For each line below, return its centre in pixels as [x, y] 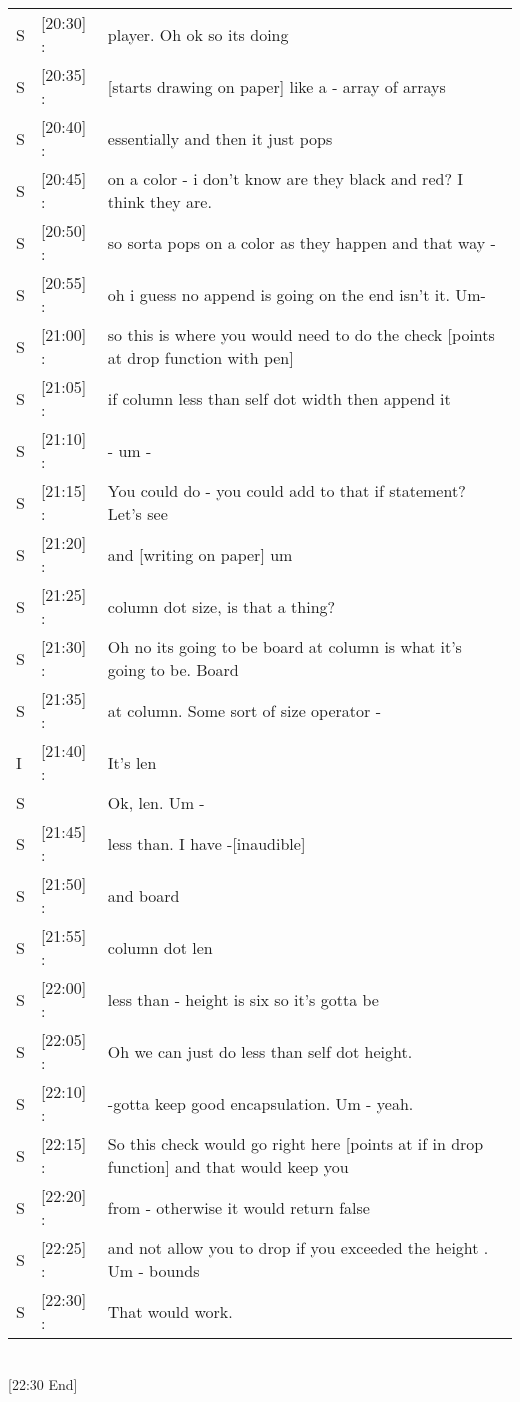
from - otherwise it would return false [238, 1207]
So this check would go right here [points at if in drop [295, 1143]
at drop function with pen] [200, 357]
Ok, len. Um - [156, 802]
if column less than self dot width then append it [279, 398]
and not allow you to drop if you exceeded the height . [298, 1247]
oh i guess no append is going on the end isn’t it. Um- [296, 294]
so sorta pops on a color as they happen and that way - [301, 242]
